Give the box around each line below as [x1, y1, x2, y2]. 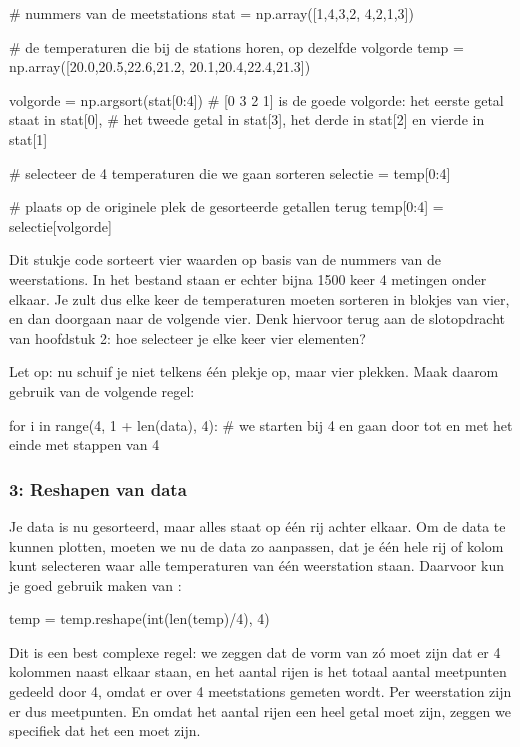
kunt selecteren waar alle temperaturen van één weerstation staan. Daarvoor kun [9, 555, 504, 576]
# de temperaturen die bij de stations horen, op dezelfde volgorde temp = [9, 36, 464, 57]
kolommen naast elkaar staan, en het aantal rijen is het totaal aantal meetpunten [9, 661, 507, 682]
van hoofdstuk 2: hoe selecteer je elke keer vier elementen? [9, 327, 366, 348]
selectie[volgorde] [9, 215, 112, 236]
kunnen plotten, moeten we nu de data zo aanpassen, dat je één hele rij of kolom [9, 535, 504, 556]
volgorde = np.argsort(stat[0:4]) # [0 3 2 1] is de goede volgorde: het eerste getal [9, 89, 504, 110]
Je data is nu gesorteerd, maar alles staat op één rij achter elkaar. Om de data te [9, 515, 506, 536]
